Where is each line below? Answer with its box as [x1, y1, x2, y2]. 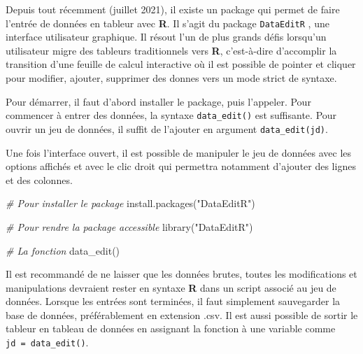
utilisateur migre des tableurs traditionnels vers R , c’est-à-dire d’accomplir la [6, 43, 337, 57]
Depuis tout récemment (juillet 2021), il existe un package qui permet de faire [6, 2, 340, 16]
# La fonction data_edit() [6, 243, 120, 257]
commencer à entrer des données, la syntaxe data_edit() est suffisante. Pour [6, 108, 337, 122]
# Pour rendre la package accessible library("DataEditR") [6, 219, 253, 234]
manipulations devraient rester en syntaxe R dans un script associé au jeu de [6, 280, 336, 295]
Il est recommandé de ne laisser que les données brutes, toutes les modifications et [6, 267, 357, 281]
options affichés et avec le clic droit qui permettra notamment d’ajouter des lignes [6, 159, 356, 174]
